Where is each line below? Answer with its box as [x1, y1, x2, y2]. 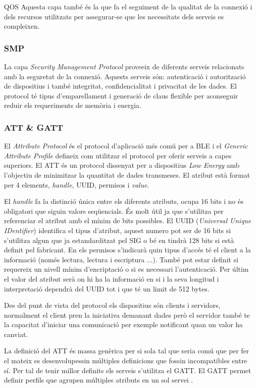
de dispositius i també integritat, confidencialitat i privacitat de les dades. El [4, 81, 237, 91]
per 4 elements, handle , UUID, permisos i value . [4, 179, 149, 190]
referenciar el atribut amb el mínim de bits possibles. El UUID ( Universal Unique [4, 215, 252, 226]
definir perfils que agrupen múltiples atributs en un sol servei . [4, 375, 193, 385]
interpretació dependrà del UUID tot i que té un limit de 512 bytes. [4, 283, 209, 293]
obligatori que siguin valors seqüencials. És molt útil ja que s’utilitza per [4, 205, 224, 216]
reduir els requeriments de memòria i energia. [4, 100, 142, 110]
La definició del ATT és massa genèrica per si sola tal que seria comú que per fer [4, 345, 249, 356]
